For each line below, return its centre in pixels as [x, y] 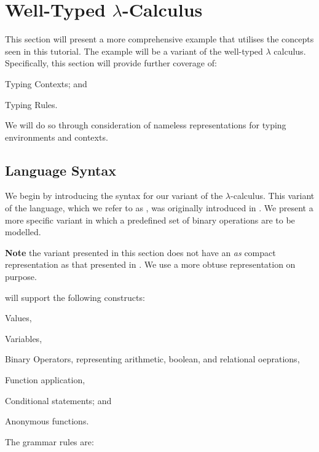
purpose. [21, 277]
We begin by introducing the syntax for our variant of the [114, 196]
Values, [18, 318]
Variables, [24, 338]
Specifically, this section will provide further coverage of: [111, 63]
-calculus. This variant [273, 196]
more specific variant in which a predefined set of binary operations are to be [150, 220]
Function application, [45, 380]
